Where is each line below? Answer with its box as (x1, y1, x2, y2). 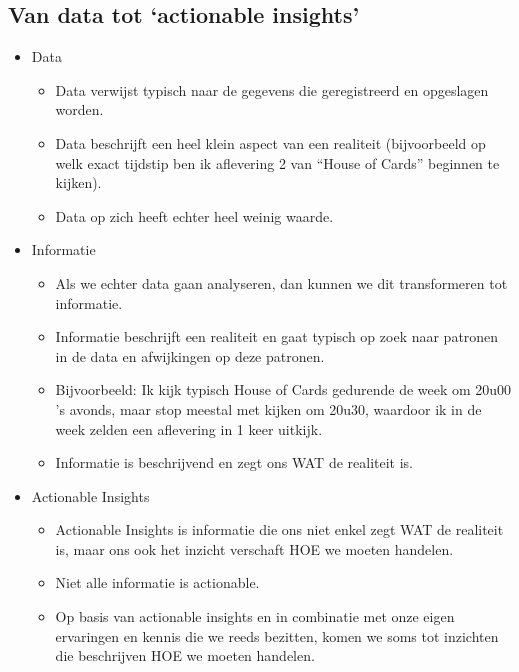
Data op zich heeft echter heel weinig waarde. (55, 205, 334, 226)
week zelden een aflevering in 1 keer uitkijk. (55, 418, 323, 439)
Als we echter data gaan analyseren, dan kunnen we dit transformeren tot (55, 272, 508, 293)
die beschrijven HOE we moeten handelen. (55, 645, 315, 666)
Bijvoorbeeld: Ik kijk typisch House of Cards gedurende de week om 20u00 (55, 379, 512, 400)
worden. (55, 99, 104, 120)
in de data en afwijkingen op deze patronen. (55, 345, 325, 366)
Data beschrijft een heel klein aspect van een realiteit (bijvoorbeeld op (55, 132, 486, 153)
